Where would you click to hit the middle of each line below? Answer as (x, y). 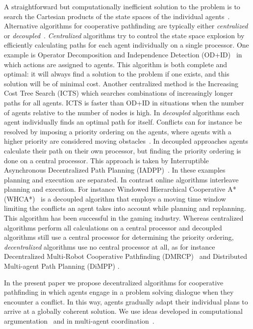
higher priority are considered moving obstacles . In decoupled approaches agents (126, 141)
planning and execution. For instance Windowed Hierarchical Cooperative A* (120, 189)
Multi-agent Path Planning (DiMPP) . (62, 266)
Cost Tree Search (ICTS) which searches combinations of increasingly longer (119, 93)
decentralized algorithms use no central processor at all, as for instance (110, 246)
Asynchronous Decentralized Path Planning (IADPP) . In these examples (115, 170)
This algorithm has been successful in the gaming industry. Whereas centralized (124, 218)
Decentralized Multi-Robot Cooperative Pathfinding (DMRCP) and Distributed (126, 256)
